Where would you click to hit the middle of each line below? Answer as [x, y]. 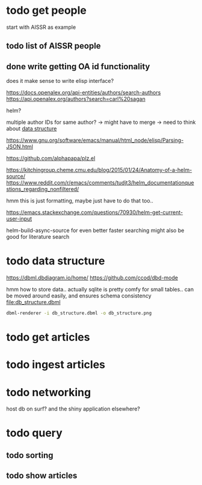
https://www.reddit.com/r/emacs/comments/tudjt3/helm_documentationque [100, 183]
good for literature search [38, 237]
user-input [19, 219]
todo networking [49, 392]
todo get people [47, 11]
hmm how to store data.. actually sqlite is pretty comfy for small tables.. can [100, 290]
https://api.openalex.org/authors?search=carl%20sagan [76, 99]
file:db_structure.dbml [34, 302]
